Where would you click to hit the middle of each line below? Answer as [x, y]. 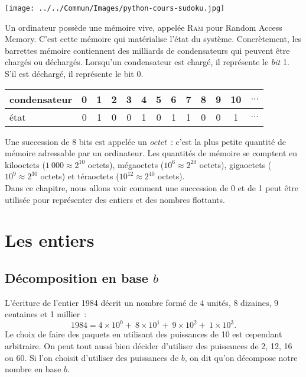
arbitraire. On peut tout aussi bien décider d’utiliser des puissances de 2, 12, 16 [149, 346]
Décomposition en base [76, 277]
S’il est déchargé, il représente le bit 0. [74, 74]
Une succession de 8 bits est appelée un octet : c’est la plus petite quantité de [145, 141]
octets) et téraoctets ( [80, 176]
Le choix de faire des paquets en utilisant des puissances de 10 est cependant [144, 334]
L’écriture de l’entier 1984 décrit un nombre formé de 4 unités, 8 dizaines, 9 [141, 302]
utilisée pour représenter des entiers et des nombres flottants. [115, 199]
